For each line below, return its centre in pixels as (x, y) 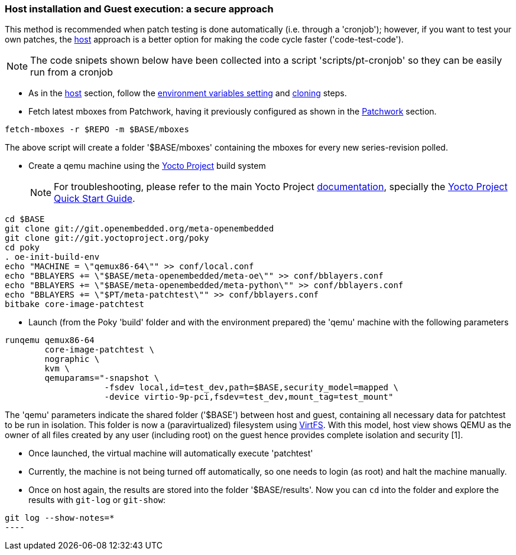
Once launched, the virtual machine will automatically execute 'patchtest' (171, 453)
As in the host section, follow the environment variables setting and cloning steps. (188, 93)
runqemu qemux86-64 (50, 340)
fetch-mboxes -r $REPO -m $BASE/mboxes (97, 130)
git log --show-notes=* (60, 518)
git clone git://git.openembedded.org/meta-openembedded (139, 229)
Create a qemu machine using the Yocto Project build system (147, 166)
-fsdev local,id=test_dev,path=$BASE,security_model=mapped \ (251, 388)
